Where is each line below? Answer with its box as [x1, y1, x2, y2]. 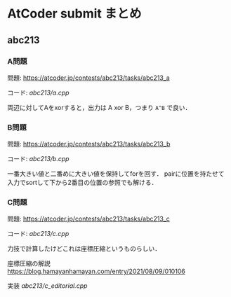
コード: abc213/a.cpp [7, 88, 70, 97]
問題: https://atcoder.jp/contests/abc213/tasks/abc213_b [7, 140, 171, 148]
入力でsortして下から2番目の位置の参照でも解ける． [7, 179, 158, 187]
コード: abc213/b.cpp [7, 155, 70, 163]
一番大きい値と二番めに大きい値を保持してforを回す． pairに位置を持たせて [7, 170, 225, 178]
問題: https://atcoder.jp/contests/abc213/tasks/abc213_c [7, 214, 170, 223]
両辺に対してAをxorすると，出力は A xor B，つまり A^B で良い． [7, 103, 192, 111]
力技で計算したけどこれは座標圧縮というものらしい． [7, 244, 161, 253]
